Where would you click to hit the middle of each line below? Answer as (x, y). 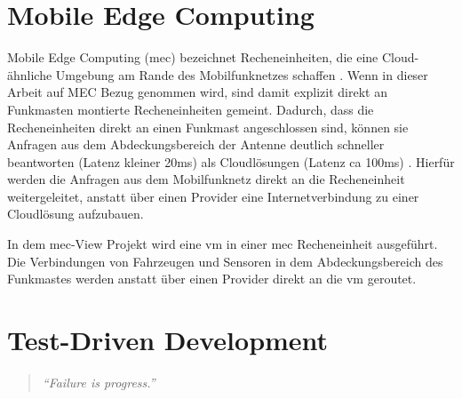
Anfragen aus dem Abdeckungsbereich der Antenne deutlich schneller (196, 144)
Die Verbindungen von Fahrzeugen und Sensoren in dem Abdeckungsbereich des (225, 261)
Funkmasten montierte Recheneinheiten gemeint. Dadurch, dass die (191, 109)
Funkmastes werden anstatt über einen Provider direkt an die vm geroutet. (212, 279)
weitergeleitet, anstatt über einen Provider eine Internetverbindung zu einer (213, 196)
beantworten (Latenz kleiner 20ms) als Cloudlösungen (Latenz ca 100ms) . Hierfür (231, 161)
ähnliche (30, 74)
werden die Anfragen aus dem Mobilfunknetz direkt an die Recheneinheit (206, 179)
